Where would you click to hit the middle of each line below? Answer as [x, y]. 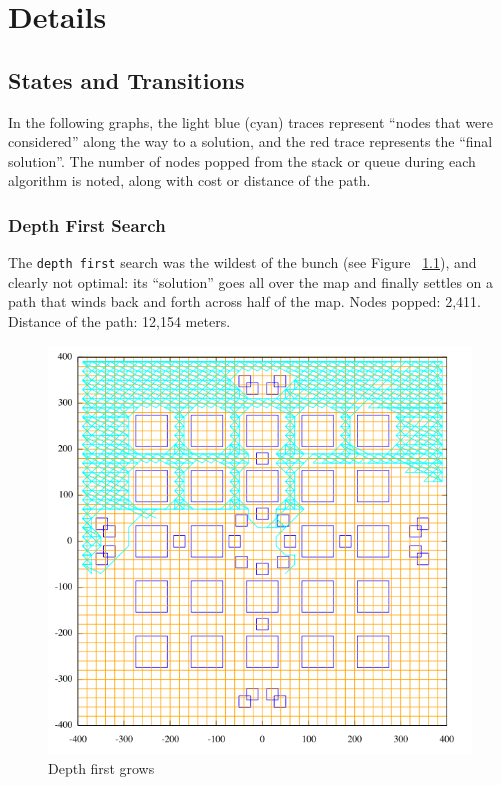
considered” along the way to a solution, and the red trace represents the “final [250, 141]
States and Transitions [126, 79]
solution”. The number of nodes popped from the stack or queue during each [242, 160]
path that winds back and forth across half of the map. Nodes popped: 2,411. [244, 301]
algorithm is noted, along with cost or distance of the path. [189, 180]
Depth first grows [101, 768]
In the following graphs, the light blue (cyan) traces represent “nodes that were [251, 121]
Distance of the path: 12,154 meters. [119, 321]
